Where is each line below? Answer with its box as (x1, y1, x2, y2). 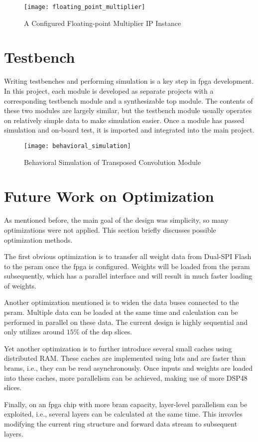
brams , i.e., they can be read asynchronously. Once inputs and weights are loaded (4, 363, 253, 373)
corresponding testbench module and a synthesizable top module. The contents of (4, 95, 253, 106)
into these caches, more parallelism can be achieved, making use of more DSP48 (4, 372, 248, 383)
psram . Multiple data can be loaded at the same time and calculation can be (4, 307, 238, 317)
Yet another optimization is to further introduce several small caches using (4, 343, 232, 353)
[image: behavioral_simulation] (24, 142, 131, 149)
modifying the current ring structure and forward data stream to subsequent (4, 419, 238, 429)
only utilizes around (4, 326, 65, 337)
